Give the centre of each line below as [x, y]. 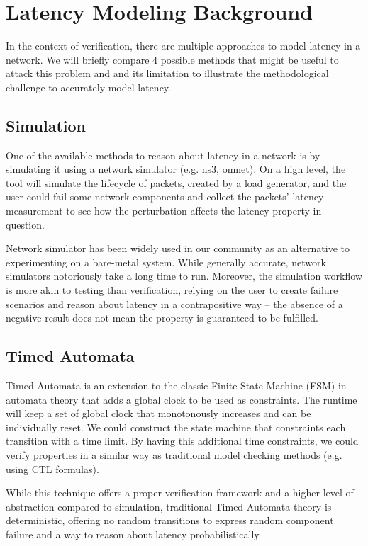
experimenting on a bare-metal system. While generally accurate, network [166, 262]
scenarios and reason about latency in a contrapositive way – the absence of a [174, 303]
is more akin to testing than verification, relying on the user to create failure [172, 290]
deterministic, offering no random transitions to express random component [170, 520]
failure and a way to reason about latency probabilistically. [134, 534]
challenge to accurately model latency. [88, 87]
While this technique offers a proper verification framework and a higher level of [180, 493]
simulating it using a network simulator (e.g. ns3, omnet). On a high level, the [176, 169]
